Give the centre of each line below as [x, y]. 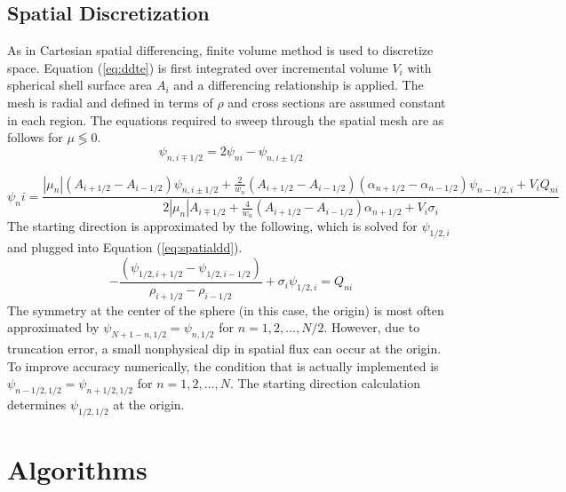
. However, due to [372, 327]
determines [37, 405]
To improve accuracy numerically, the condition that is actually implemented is [223, 365]
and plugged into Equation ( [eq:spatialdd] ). [125, 247]
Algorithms [77, 469]
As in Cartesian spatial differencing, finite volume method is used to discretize [220, 50]
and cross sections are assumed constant [337, 102]
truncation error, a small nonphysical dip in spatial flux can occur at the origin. [224, 349]
